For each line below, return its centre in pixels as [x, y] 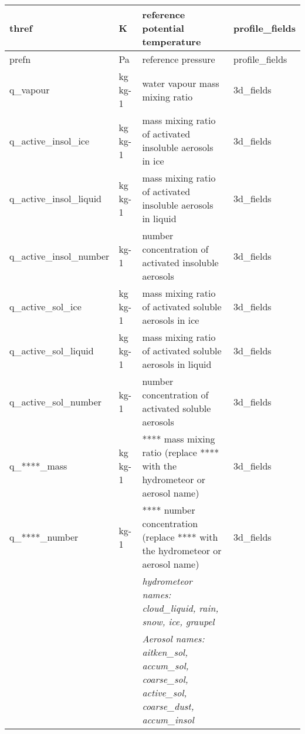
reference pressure [179, 59]
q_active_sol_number [56, 401]
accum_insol [168, 720]
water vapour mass [181, 83]
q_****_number [44, 537]
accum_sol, [165, 666]
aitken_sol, [165, 652]
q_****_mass [38, 466]
